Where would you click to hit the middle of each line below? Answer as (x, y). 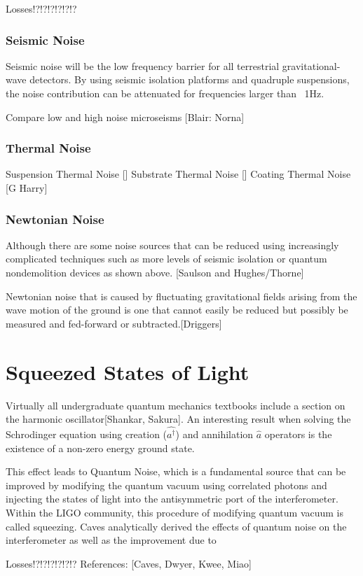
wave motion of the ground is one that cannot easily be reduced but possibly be (177, 310)
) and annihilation (214, 434)
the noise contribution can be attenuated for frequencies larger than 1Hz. (165, 93)
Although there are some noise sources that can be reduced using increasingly (172, 245)
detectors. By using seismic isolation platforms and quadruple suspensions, (190, 79)
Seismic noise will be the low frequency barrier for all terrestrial (143, 65)
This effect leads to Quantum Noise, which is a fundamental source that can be (176, 471)
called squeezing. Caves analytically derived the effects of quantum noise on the (176, 526)
